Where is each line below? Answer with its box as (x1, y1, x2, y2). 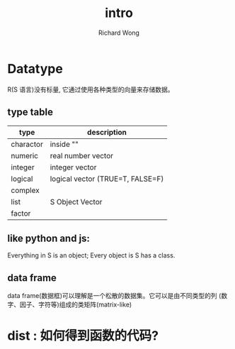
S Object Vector (50, 196, 103, 206)
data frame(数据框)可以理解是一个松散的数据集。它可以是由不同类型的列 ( (7, 292, 222, 300)
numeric (11, 150, 39, 160)
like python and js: (7, 232, 91, 244)
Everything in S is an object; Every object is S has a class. (7, 251, 176, 260)
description (87, 127, 127, 137)
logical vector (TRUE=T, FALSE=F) (50, 174, 164, 184)
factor (11, 208, 31, 218)
